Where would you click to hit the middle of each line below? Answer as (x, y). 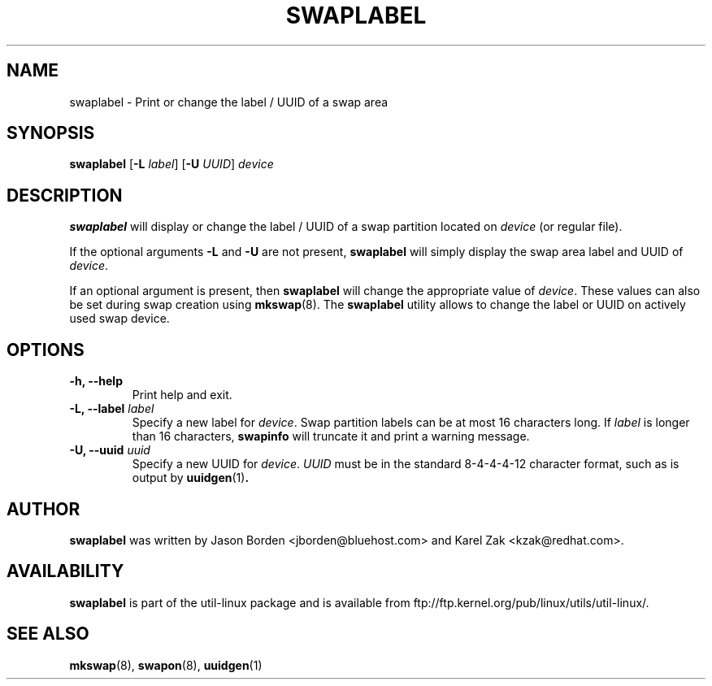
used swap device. (119, 319)
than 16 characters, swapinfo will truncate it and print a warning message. (331, 436)
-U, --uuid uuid (110, 450)
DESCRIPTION (65, 195)
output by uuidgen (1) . (191, 478)
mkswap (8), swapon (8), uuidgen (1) (166, 665)
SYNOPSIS (51, 133)
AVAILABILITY (65, 571)
